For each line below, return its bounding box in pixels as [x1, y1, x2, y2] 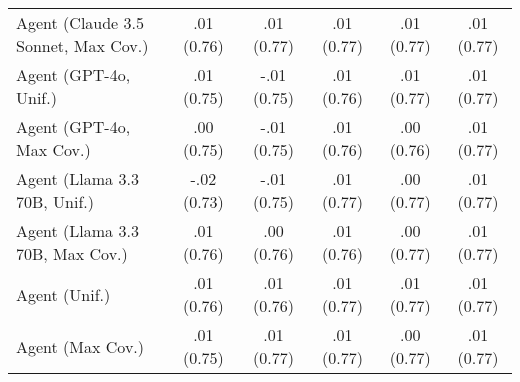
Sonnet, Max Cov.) [16, 34, 149, 57]
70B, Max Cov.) [16, 242, 128, 265]
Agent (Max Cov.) [16, 334, 145, 358]
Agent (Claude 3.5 [16, 11, 145, 34]
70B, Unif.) [16, 190, 95, 213]
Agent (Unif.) [16, 282, 111, 306]
